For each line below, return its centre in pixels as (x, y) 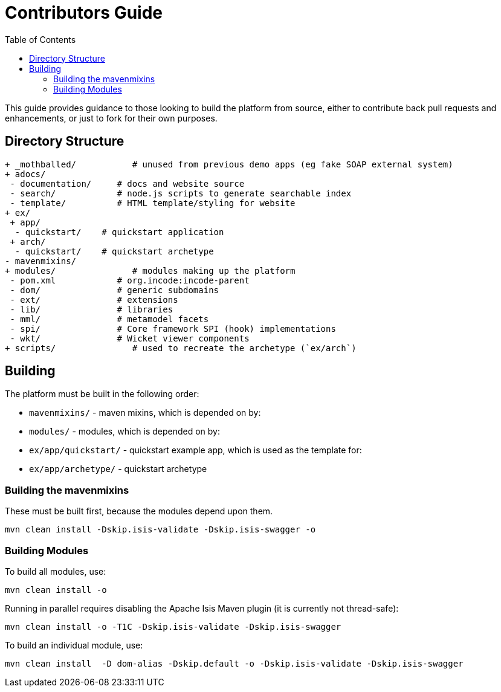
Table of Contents (40, 39)
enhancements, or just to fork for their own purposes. (111, 118)
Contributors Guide (84, 13)
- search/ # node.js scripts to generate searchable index (181, 193)
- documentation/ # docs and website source (127, 183)
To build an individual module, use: (74, 645)
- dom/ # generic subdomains (115, 290)
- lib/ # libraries (92, 309)
